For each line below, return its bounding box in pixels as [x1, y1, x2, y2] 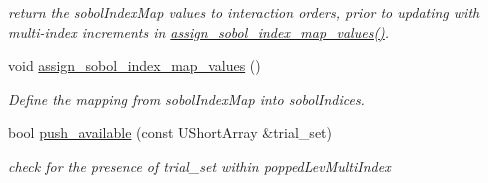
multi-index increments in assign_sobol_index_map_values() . [8, 21, 390, 42]
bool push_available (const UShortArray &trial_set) [8, 122, 332, 143]
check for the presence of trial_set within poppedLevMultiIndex [8, 155, 391, 176]
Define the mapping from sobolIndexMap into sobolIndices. [8, 88, 365, 109]
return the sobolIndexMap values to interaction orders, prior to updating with [8, 2, 480, 22]
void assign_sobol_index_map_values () [8, 55, 261, 76]
